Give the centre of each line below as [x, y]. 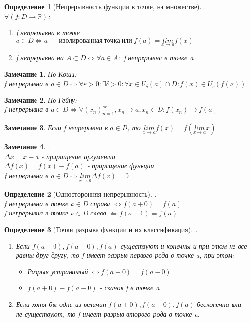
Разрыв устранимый [58, 271]
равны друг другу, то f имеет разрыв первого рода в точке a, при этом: [125, 255]
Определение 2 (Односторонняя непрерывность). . [81, 194]
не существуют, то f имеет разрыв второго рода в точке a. [108, 313]
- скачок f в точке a [129, 288]
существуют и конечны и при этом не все [184, 245]
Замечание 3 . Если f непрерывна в [56, 128]
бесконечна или [219, 304]
